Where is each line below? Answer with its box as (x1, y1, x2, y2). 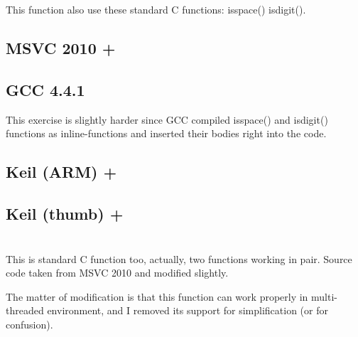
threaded (6, 303, 44, 318)
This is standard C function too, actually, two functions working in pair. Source (6, 251, 352, 266)
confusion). (6, 316, 53, 331)
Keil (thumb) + (6, 202, 124, 224)
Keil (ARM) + (6, 161, 117, 183)
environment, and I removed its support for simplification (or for (47, 303, 328, 318)
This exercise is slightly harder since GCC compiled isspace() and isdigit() (6, 112, 328, 127)
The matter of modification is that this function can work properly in (6, 289, 308, 304)
